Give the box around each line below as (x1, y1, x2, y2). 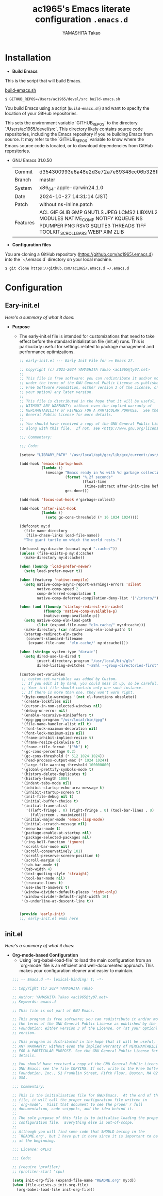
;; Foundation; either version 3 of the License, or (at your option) (12, 1026, 158, 1031)
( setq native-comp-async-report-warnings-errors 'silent (23, 582, 142, 587)
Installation (5, 52, 51, 63)
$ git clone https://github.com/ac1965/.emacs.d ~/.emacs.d (5, 266, 130, 271)
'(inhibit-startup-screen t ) (21, 790, 81, 795)
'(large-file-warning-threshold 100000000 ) (21, 762, 111, 768)
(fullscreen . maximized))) (30, 812, 87, 817)
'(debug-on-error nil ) (21, 708, 68, 713)
